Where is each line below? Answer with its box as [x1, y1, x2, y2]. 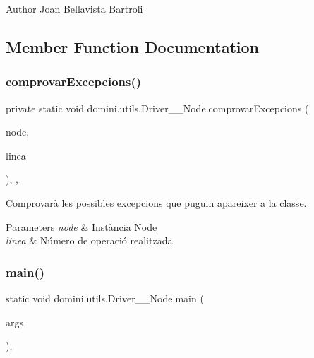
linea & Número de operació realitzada [6, 233, 173, 248]
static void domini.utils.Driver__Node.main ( [6, 290, 204, 305]
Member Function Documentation [6, 35, 260, 57]
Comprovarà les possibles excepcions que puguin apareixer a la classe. [6, 195, 307, 210]
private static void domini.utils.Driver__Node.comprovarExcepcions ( [6, 100, 309, 115]
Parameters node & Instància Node [6, 219, 157, 234]
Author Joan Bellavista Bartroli [6, 1, 143, 16]
